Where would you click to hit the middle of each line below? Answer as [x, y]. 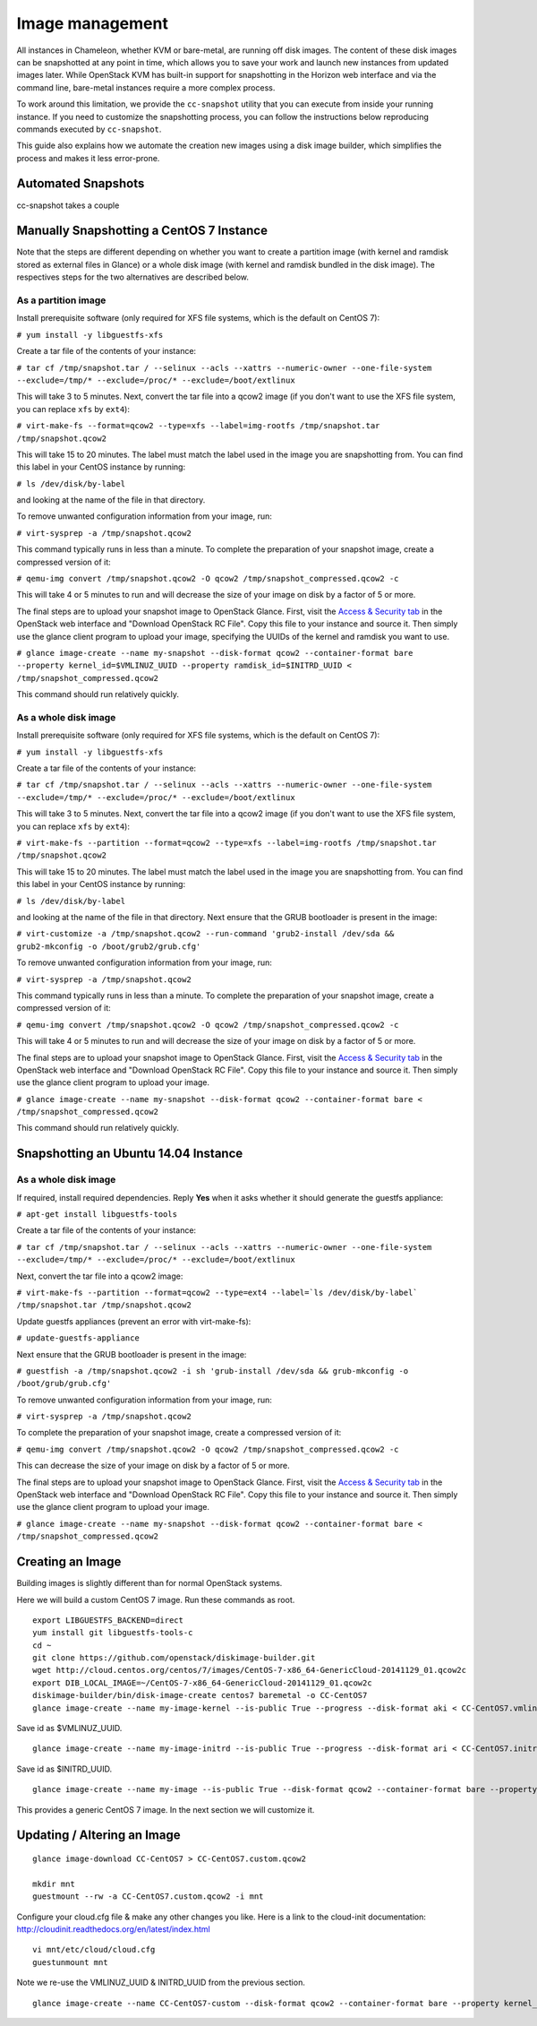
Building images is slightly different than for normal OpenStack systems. [149, 1583]
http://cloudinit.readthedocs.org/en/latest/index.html [113, 1929]
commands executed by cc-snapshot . [89, 129]
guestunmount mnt [70, 1962]
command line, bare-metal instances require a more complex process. [146, 87]
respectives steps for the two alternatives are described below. [133, 277]
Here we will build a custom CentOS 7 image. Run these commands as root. [156, 1599]
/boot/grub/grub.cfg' [64, 1384]
